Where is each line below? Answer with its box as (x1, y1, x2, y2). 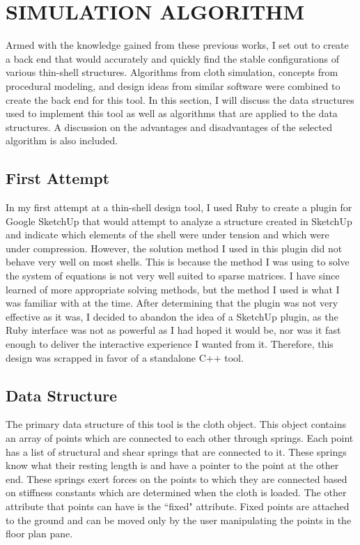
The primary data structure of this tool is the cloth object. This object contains (6, 417, 346, 431)
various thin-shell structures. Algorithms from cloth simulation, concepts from (6, 65, 338, 79)
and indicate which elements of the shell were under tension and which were (6, 227, 329, 242)
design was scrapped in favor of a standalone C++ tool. (6, 350, 244, 364)
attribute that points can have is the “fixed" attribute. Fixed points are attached (6, 498, 350, 513)
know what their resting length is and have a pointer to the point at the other (6, 458, 339, 473)
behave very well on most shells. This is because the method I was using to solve (6, 254, 350, 269)
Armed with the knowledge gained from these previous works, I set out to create (6, 38, 349, 52)
